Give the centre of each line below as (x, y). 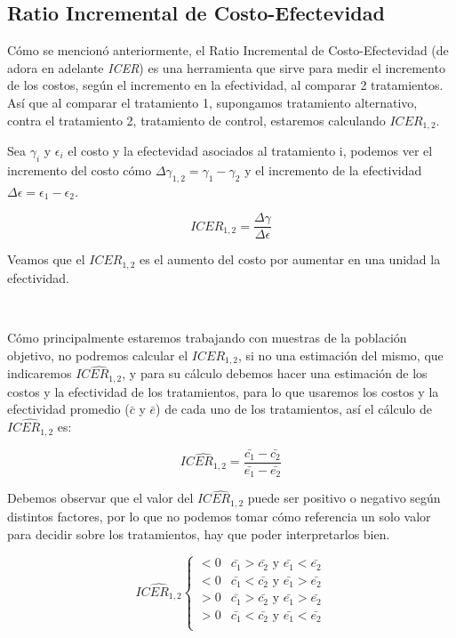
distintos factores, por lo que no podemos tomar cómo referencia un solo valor (219, 516)
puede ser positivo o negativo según (344, 498)
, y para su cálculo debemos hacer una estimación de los (275, 373)
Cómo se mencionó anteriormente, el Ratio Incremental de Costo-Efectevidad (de (228, 50)
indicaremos (40, 373)
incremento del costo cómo (80, 170)
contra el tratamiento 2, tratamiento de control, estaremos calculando (196, 120)
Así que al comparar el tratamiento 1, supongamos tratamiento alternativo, (212, 102)
